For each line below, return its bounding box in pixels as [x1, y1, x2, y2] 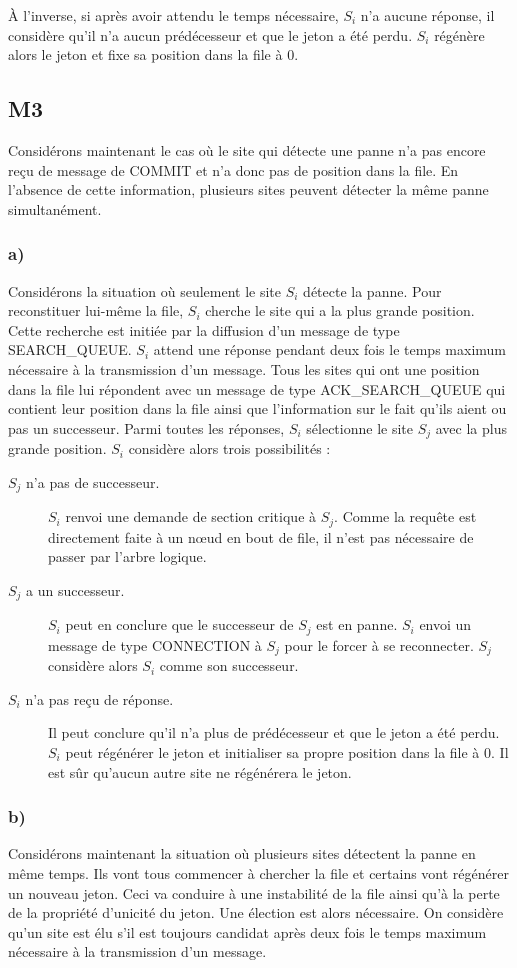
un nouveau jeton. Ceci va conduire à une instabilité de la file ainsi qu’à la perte [8, 882, 500, 903]
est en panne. [316, 614, 398, 635]
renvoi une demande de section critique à [65, 506, 317, 527]
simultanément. [8, 198, 102, 219]
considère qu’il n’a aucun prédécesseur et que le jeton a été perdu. [8, 24, 413, 45]
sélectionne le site [306, 417, 413, 438]
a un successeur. [26, 579, 125, 600]
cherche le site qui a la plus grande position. [205, 300, 475, 321]
